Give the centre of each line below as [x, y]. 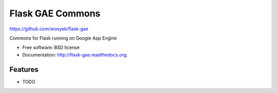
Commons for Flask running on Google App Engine [63, 38]
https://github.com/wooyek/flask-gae [49, 29]
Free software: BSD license [51, 48]
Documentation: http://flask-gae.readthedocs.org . [75, 54]
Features [24, 69]
